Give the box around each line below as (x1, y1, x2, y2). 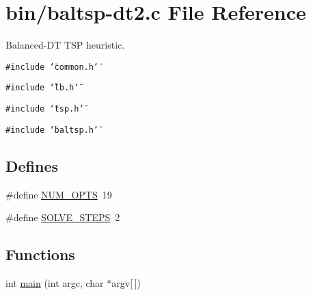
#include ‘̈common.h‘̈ (5, 62, 99, 72)
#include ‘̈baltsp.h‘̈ (5, 125, 99, 135)
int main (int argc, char (5, 275, 104, 290)
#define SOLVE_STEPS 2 (5, 210, 120, 225)
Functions (5, 244, 75, 265)
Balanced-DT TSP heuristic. (5, 38, 125, 52)
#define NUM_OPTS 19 (5, 187, 112, 201)
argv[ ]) (111, 275, 141, 290)
